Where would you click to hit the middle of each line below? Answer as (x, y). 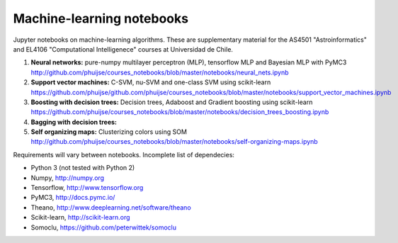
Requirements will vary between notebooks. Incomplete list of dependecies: (124, 154)
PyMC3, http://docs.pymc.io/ (73, 198)
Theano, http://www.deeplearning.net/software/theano (111, 207)
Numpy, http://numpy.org (68, 178)
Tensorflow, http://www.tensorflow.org (87, 188)
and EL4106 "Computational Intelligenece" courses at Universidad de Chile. (123, 49)
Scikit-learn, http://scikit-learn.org (80, 217)
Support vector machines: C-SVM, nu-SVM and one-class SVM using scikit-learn (151, 82)
